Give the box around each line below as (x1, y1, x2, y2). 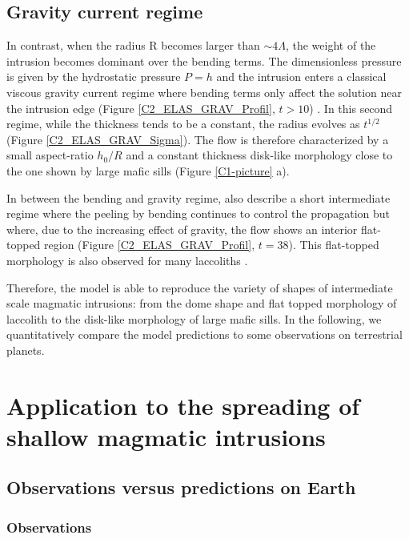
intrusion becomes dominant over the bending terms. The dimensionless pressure (6, 52, 402, 69)
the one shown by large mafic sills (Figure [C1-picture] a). (6, 162, 290, 179)
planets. (6, 341, 45, 358)
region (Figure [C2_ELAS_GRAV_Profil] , (44, 236, 255, 253)
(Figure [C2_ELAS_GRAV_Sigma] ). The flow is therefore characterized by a (6, 131, 389, 147)
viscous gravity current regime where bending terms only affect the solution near (6, 83, 403, 100)
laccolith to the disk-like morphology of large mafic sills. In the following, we (6, 310, 382, 327)
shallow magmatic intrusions (6, 420, 326, 453)
